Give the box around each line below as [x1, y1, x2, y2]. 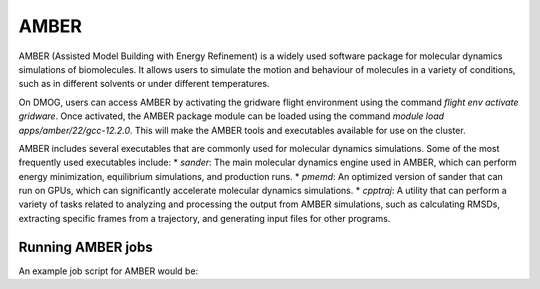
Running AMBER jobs [18, 238, 154, 255]
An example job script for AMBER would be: [18, 265, 199, 277]
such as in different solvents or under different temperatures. [18, 78, 270, 90]
